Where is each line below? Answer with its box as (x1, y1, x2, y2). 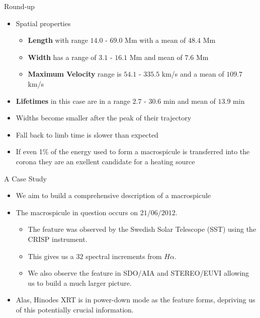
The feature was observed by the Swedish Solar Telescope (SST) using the (28, 224, 256, 234)
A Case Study (4, 173, 47, 183)
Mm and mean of (129, 51, 183, 62)
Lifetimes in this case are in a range (16, 95, 130, 106)
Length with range (28, 35, 88, 45)
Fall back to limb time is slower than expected (16, 129, 158, 140)
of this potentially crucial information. (16, 304, 134, 314)
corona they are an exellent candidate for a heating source (16, 156, 195, 166)
